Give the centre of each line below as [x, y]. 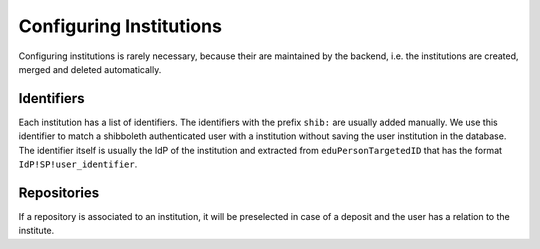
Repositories [59, 192]
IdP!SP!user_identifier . [78, 164]
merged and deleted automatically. [90, 69]
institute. [36, 231]
